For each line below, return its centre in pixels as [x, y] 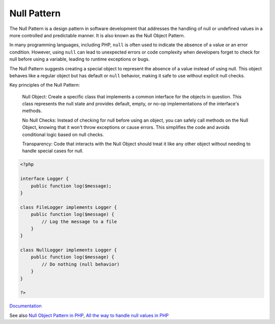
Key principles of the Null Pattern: [45, 85]
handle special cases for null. [53, 151]
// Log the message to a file [79, 221]
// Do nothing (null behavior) [80, 264]
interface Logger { [44, 179]
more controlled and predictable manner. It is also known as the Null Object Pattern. [97, 35]
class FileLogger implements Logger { [68, 207]
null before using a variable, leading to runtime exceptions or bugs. [79, 59]
